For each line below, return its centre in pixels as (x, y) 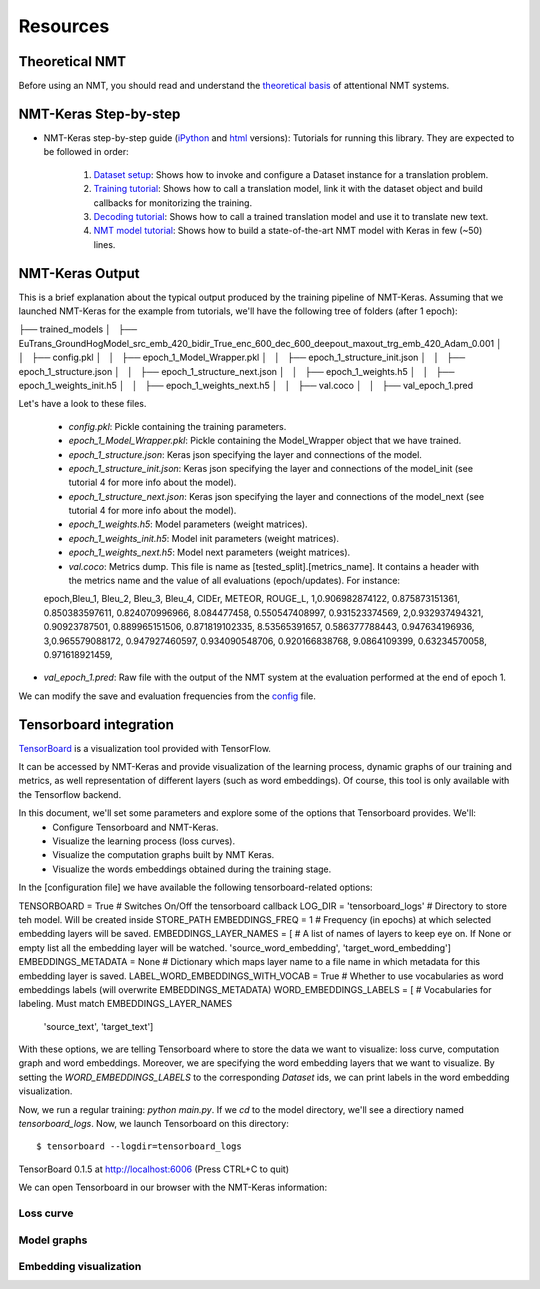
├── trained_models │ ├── (78, 329)
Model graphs (53, 1240)
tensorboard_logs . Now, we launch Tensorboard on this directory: (153, 1124)
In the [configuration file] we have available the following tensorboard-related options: (196, 887)
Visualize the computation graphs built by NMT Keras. (163, 855)
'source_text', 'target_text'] (98, 1026)
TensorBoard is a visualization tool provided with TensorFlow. (145, 748)
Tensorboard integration (96, 724)
